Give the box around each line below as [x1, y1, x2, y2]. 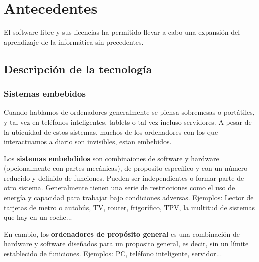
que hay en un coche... [4, 212, 72, 222]
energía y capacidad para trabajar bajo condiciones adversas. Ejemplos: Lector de [4, 192, 254, 203]
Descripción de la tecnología [4, 61, 152, 76]
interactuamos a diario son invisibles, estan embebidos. [4, 136, 172, 147]
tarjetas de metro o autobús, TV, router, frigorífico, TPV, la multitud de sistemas [4, 202, 255, 212]
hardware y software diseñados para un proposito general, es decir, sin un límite [4, 238, 249, 249]
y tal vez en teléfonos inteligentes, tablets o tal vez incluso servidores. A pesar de [4, 116, 252, 127]
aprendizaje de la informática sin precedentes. [4, 36, 144, 47]
